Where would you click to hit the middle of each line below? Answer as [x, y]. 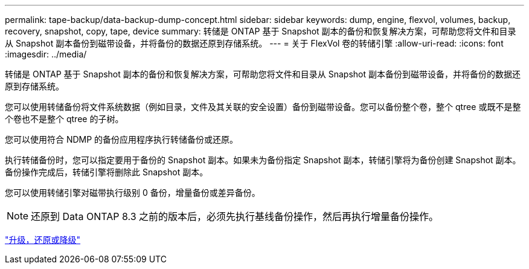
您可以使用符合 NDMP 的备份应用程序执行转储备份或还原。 [122, 139]
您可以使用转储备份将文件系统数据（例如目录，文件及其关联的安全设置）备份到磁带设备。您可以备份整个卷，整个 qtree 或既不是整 [263, 107]
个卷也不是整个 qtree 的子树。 [64, 119]
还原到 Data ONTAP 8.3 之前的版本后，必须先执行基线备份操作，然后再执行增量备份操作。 [235, 216]
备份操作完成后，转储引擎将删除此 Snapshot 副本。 [107, 172]
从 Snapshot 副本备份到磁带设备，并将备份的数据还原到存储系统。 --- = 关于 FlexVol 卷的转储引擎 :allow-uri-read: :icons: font [254, 43]
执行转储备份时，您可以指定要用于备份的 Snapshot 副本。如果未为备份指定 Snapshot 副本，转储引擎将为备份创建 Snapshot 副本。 [263, 160]
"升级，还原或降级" [43, 240]
